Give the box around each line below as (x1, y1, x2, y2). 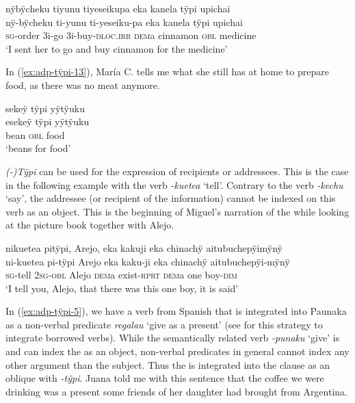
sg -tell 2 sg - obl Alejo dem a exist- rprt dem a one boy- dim (5, 268, 237, 282)
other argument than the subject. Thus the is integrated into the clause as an (5, 357, 330, 372)
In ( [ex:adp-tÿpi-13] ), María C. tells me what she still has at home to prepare (5, 64, 329, 79)
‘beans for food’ (5, 141, 71, 155)
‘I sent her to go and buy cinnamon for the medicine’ (5, 41, 228, 55)
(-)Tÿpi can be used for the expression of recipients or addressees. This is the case (5, 164, 349, 178)
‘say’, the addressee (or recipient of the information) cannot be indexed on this (5, 191, 336, 205)
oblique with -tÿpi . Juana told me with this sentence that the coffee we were (5, 371, 324, 385)
